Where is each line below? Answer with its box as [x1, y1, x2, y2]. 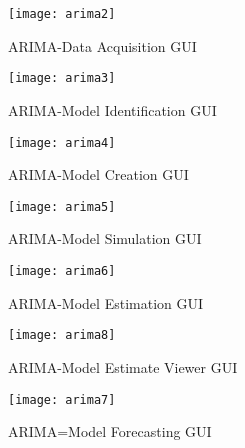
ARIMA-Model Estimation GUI [8, 292, 204, 313]
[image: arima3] [8, 71, 116, 86]
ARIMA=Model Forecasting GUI [8, 421, 212, 442]
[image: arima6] [8, 264, 116, 278]
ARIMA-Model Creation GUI [8, 164, 189, 185]
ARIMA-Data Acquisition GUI [8, 35, 197, 56]
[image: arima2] [8, 7, 116, 21]
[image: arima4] [8, 135, 116, 150]
